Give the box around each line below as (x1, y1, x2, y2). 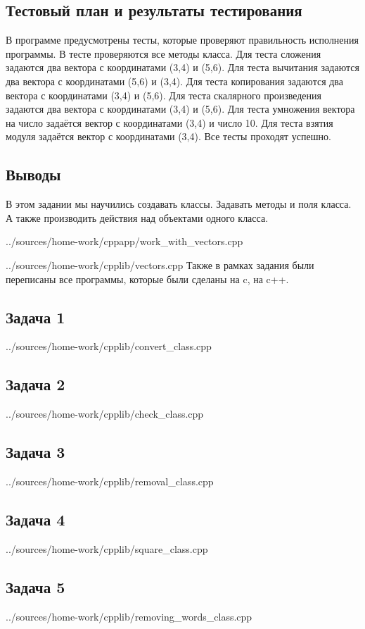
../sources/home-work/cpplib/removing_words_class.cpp (6, 609, 252, 623)
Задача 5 (6, 575, 65, 597)
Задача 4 (6, 508, 65, 530)
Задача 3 (6, 441, 65, 463)
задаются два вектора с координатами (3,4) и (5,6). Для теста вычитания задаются (6, 60, 359, 75)
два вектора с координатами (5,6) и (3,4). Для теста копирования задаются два (6, 73, 344, 88)
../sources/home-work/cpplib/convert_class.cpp (6, 339, 212, 354)
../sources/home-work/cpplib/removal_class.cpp (6, 473, 214, 488)
